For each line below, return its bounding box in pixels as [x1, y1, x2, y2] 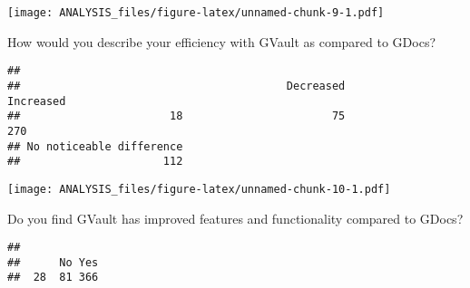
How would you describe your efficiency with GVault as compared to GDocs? [7, 32, 436, 51]
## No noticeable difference [7, 139, 183, 153]
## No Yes [7, 255, 99, 269]
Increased [7, 94, 66, 108]
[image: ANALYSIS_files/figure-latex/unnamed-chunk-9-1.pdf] [7, 6, 385, 19]
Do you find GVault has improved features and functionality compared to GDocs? [7, 208, 464, 227]
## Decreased [7, 79, 346, 92]
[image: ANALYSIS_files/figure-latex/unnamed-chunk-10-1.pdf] [7, 182, 391, 196]
